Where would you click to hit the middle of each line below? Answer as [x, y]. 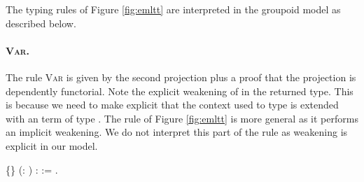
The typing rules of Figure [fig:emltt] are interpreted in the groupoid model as [173, 9]
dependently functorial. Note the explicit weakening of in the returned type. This [180, 91]
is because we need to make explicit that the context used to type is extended [172, 105]
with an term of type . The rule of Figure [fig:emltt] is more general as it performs [182, 118]
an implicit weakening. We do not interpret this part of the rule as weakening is [177, 132]
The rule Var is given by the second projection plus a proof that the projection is [181, 77]
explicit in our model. [52, 145]
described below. [41, 23]
